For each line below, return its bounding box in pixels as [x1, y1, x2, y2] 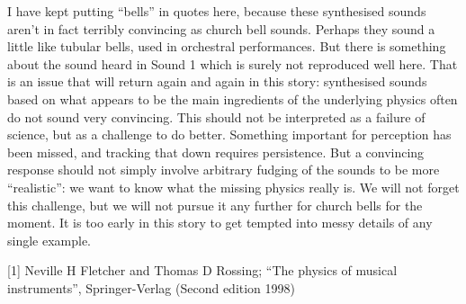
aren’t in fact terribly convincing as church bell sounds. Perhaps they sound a [7, 19, 435, 38]
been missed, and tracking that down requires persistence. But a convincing [7, 142, 425, 161]
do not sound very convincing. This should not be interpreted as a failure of [7, 107, 426, 126]
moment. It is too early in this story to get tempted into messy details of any [7, 213, 433, 232]
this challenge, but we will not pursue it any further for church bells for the [7, 195, 423, 214]
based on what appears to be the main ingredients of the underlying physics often [7, 89, 458, 108]
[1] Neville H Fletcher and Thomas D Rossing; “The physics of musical [7, 261, 398, 280]
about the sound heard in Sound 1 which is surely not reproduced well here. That [7, 54, 458, 73]
